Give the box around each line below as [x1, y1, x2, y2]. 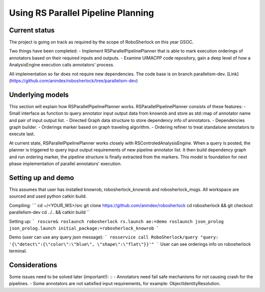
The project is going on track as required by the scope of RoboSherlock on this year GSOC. [9, 39, 194, 45]
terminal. [9, 248, 27, 254]
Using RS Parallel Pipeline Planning [9, 7, 154, 18]
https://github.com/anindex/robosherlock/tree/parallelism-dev [10, 78, 137, 84]
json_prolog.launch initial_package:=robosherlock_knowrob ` [9, 225, 159, 231]
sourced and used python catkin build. [9, 193, 87, 199]
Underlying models [9, 90, 69, 99]
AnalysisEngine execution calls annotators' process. [9, 62, 115, 68]
